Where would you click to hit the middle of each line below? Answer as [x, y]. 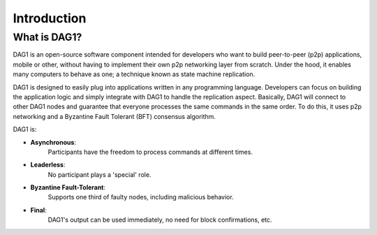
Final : [38, 210]
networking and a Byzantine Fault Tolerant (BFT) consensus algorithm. [114, 116]
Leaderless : [48, 165]
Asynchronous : [53, 142]
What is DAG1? [47, 37]
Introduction [50, 18]
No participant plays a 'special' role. [99, 174]
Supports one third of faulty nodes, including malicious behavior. [141, 197]
